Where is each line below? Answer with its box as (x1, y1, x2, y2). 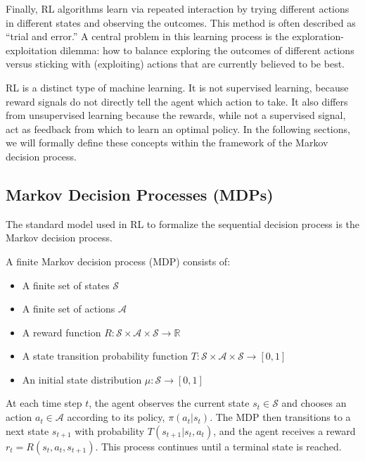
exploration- (292, 29, 344, 44)
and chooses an (281, 396, 347, 410)
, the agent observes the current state (89, 396, 250, 410)
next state (6, 423, 49, 438)
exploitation (6, 42, 57, 57)
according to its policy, (67, 410, 165, 424)
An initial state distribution (22, 372, 142, 386)
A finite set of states (22, 277, 110, 292)
